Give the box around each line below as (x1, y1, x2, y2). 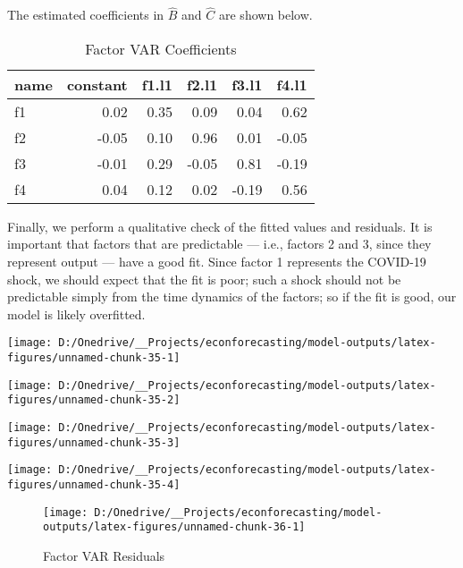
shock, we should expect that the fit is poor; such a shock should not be (7, 269, 401, 288)
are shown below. (219, 5, 313, 24)
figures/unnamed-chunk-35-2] (7, 394, 181, 407)
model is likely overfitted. (7, 304, 146, 323)
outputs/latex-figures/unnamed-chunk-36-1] (43, 521, 306, 534)
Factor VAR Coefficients (85, 38, 237, 59)
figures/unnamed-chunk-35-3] (7, 436, 181, 449)
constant (66, 73, 128, 95)
